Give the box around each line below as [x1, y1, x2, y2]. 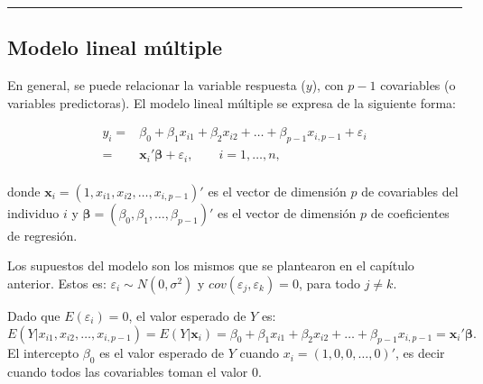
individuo [7, 203, 60, 222]
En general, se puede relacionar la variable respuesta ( [7, 76, 306, 95]
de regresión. [7, 225, 78, 244]
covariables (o [380, 76, 456, 95]
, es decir [395, 343, 445, 362]
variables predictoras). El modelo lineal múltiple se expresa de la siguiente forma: [7, 93, 456, 112]
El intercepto [7, 343, 79, 362]
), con [311, 76, 344, 95]
